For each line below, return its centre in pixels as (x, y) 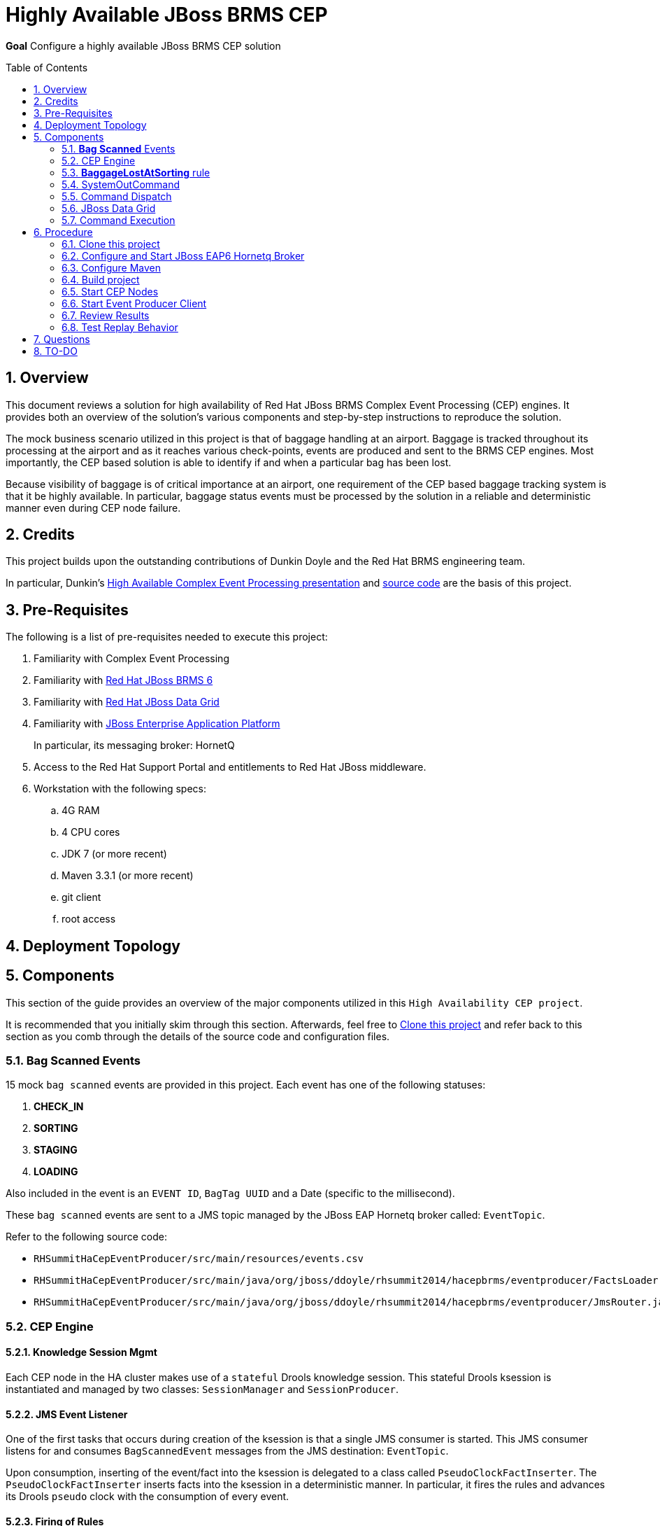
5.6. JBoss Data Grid (109, 208)
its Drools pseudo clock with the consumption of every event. (148, 1497)
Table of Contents (47, 67)
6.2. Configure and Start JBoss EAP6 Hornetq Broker (183, 255)
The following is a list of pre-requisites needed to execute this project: (167, 637)
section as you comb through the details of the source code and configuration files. (198, 1036)
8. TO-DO (56, 351)
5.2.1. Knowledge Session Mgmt (81, 1352)
